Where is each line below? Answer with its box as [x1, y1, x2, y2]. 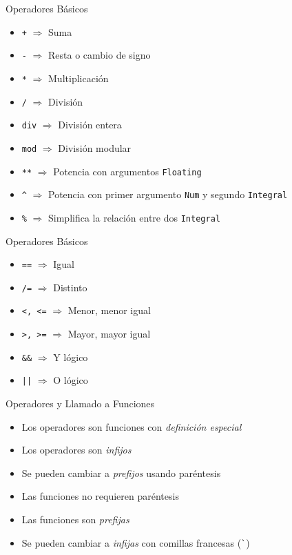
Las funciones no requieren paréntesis [21, 489, 179, 503]
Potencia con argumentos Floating [53, 164, 202, 178]
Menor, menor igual [67, 303, 151, 318]
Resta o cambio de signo [48, 48, 151, 62]
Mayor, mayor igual [67, 327, 151, 341]
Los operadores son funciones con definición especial [21, 419, 242, 434]
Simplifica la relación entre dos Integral [48, 210, 220, 224]
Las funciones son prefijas [21, 512, 129, 526]
